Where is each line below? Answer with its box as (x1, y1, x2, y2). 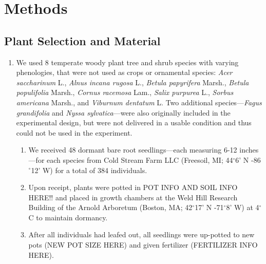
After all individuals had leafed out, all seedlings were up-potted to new (28, 229, 255, 240)
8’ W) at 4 (226, 202, 259, 213)
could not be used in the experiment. (16, 127, 132, 138)
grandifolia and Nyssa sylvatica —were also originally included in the (16, 107, 231, 118)
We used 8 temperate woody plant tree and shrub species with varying (16, 56, 239, 67)
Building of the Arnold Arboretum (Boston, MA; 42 (28, 202, 193, 213)
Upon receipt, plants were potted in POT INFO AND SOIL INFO (28, 182, 238, 193)
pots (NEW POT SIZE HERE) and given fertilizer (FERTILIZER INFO (28, 239, 258, 250)
